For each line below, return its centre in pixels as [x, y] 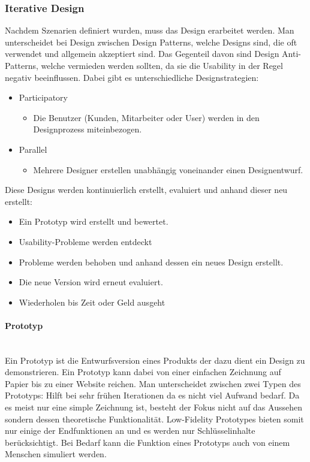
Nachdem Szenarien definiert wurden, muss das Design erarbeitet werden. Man [150, 30]
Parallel [33, 149]
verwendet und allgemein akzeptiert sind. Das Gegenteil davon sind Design [142, 54]
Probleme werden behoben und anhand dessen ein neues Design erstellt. [151, 262]
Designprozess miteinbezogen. [88, 129]
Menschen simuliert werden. [56, 454]
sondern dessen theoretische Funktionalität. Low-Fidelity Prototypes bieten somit [154, 419]
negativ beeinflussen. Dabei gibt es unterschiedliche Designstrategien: [132, 77]
